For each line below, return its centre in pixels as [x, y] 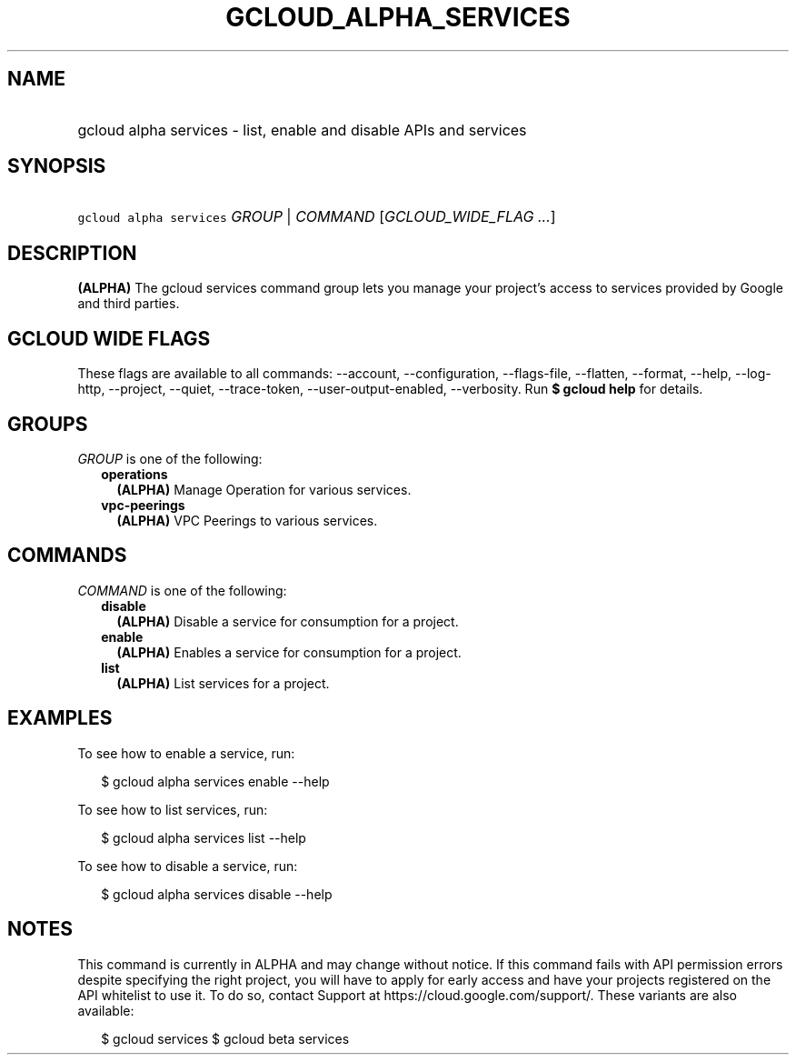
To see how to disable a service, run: [188, 866]
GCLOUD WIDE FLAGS [109, 338]
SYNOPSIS [57, 166]
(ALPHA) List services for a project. [223, 683]
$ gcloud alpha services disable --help [217, 894]
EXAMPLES [60, 718]
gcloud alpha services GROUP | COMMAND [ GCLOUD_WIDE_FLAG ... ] [317, 217]
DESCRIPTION [72, 253]
